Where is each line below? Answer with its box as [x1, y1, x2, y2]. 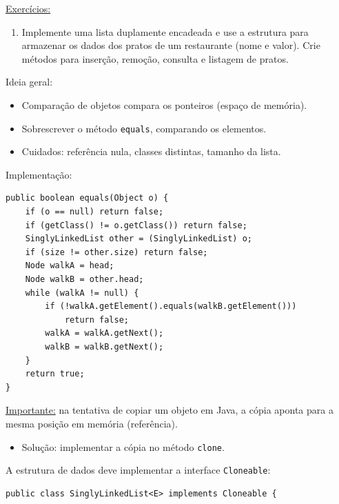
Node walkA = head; [25, 261, 114, 271]
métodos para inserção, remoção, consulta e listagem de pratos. [21, 51, 289, 65]
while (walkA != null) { [25, 288, 139, 298]
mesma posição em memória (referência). [6, 416, 178, 430]
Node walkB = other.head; [25, 274, 144, 284]
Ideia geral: [6, 74, 53, 89]
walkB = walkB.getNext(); [45, 341, 164, 352]
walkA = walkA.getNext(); [45, 328, 164, 339]
